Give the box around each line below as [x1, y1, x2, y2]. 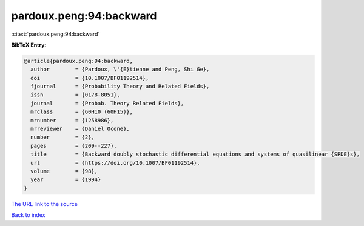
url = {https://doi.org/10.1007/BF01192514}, [30, 159, 200, 166]
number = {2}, [30, 134, 95, 141]
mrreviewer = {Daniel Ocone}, [30, 125, 130, 133]
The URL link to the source [11, 200, 78, 207]
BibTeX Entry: [11, 41, 47, 48]
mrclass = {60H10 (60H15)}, [30, 108, 133, 115]
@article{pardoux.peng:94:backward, [24, 58, 133, 64]
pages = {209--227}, [30, 142, 118, 149]
